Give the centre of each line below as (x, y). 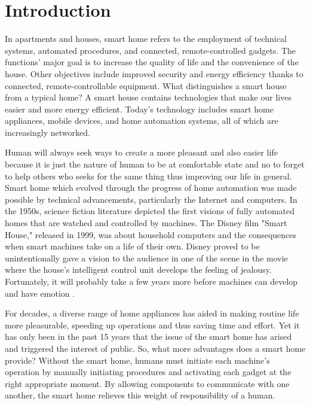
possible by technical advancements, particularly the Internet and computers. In (151, 199)
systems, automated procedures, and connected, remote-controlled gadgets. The (151, 50)
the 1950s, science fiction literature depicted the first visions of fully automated (150, 211)
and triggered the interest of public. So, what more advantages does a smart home (155, 348)
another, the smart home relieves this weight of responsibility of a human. (140, 395)
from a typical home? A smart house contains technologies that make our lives (148, 97)
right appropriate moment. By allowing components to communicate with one (147, 383)
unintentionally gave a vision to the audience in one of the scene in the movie (146, 258)
